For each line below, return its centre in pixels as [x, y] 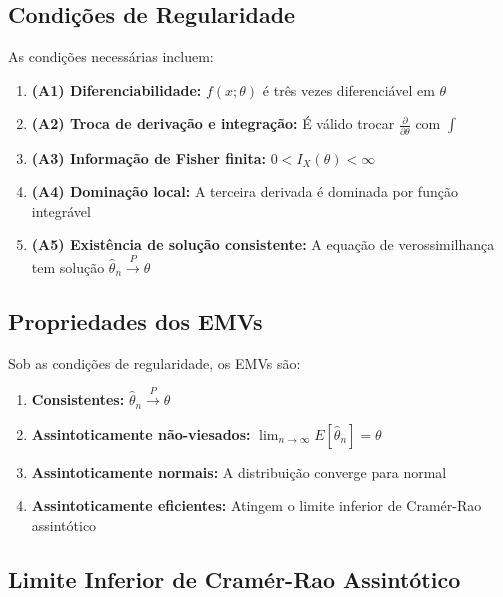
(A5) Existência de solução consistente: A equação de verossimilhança [263, 244]
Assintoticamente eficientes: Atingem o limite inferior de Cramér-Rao [256, 505]
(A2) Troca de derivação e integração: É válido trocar [213, 123]
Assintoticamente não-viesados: [141, 433]
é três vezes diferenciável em [348, 89]
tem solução [68, 266]
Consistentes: [78, 399]
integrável [61, 210]
